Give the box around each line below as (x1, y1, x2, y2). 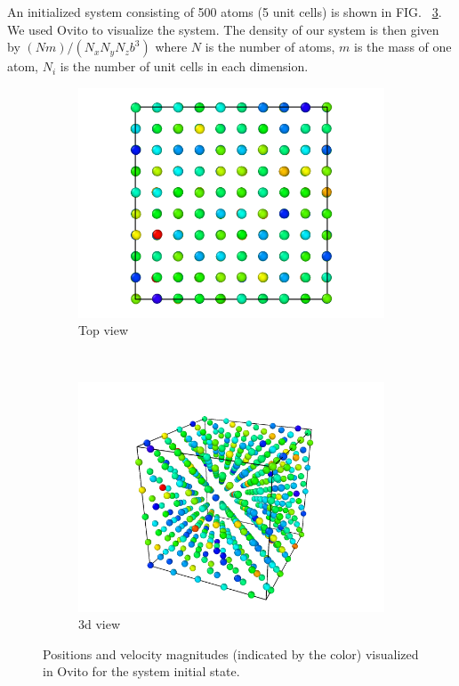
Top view (78, 321, 128, 339)
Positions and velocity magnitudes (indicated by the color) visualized (43, 644, 419, 663)
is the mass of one (354, 37, 452, 56)
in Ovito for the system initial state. (43, 662, 240, 681)
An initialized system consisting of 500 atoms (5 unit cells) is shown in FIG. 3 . (7, 3, 442, 20)
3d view (78, 615, 121, 633)
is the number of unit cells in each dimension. (60, 57, 309, 76)
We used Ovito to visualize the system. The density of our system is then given (7, 20, 439, 38)
